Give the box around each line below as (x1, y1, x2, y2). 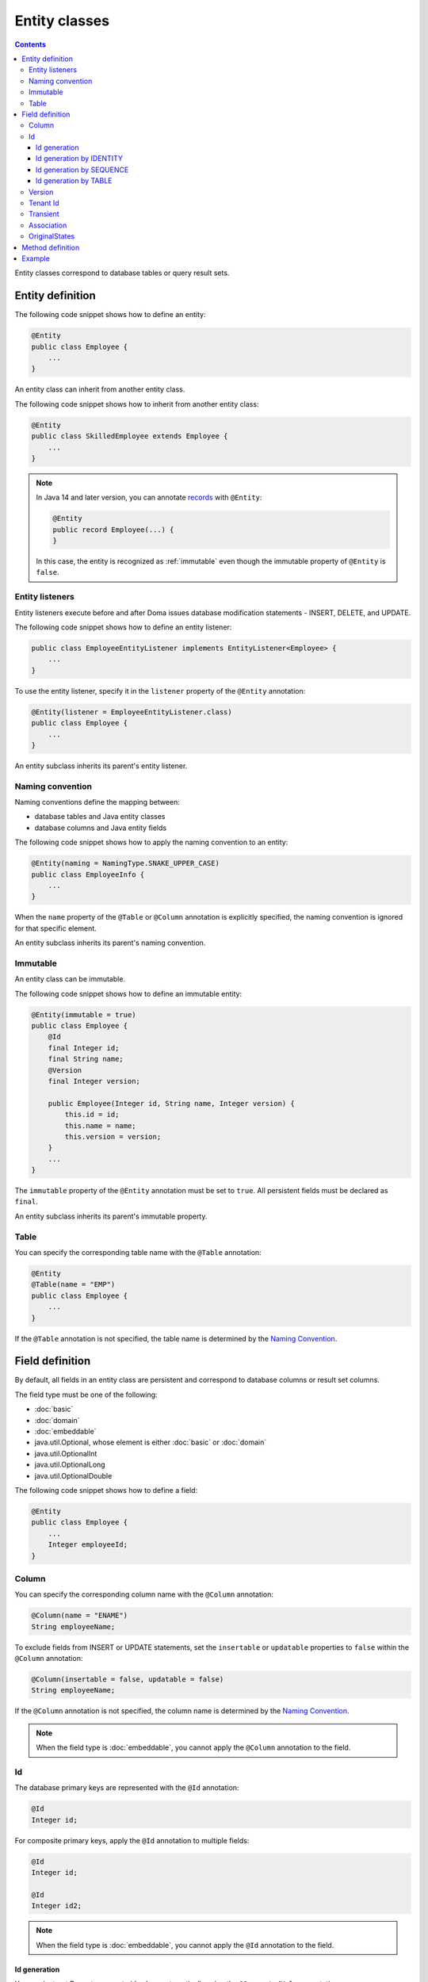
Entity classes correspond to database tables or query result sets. (14, 268, 230, 277)
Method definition (21, 243, 80, 252)
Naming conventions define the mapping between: (14, 798, 180, 807)
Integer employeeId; (48, 1540, 128, 1549)
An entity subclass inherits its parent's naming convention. (14, 938, 206, 947)
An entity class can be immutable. (14, 974, 126, 984)
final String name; (48, 1054, 124, 1064)
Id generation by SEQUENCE (36, 165, 129, 174)
